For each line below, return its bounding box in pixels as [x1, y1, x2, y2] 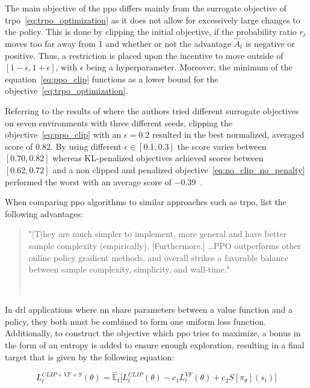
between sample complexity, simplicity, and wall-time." [28, 263, 230, 276]
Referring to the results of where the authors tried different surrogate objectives [5, 104, 299, 117]
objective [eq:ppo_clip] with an [5, 128, 122, 141]
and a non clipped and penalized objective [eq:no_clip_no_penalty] [52, 163, 305, 176]
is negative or [246, 37, 295, 49]
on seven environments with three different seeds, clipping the [5, 116, 233, 129]
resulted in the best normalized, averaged [152, 128, 305, 141]
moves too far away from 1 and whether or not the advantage [5, 37, 231, 49]
